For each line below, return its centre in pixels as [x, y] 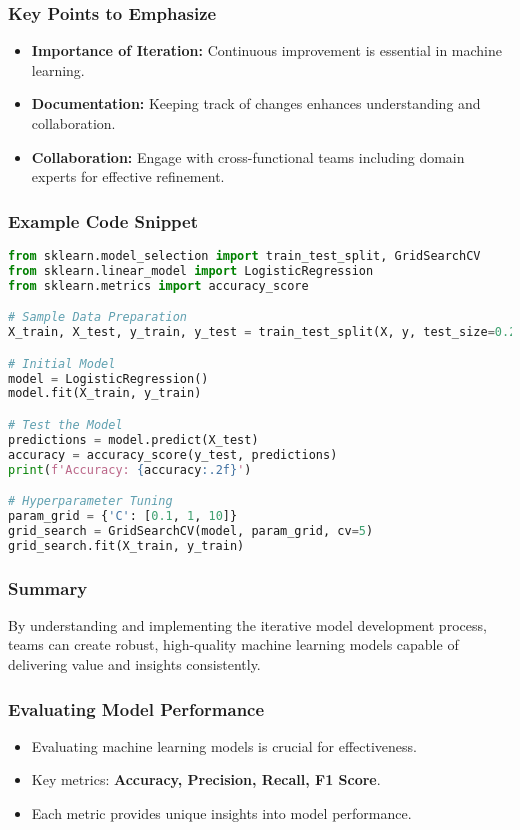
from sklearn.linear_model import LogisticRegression [191, 270]
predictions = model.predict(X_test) [133, 439]
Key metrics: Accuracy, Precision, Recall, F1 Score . [206, 779]
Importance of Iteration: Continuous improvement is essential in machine [267, 50]
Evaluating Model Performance [136, 708]
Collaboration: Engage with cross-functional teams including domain [248, 156]
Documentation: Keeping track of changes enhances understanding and [256, 103]
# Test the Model [65, 424]
